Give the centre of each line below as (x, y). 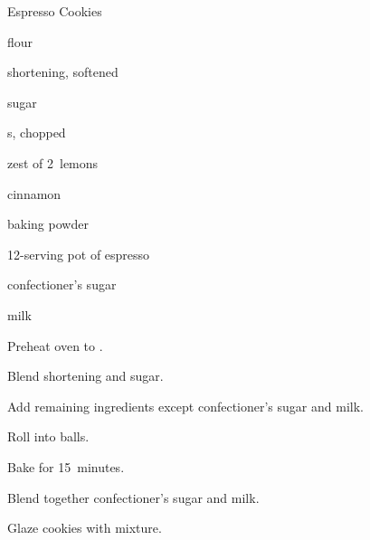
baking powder (48, 224)
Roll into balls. (48, 436)
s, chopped (37, 133)
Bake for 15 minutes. (66, 466)
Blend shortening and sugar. (85, 376)
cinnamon (34, 193)
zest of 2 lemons (53, 162)
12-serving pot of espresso (79, 254)
